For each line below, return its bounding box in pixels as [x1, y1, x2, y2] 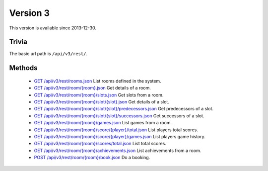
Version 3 [9, 7, 50, 18]
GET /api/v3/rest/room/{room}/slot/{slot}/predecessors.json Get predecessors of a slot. [34, 106, 213, 112]
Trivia [9, 38, 27, 46]
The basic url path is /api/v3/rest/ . [9, 51, 88, 57]
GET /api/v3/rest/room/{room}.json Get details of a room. [34, 85, 151, 91]
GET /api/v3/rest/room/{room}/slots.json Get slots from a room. [34, 92, 164, 98]
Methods [9, 64, 38, 72]
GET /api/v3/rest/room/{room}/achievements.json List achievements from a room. [34, 147, 201, 154]
